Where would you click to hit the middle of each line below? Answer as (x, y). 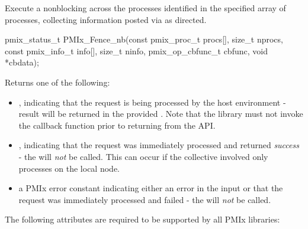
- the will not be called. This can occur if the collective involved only (143, 156)
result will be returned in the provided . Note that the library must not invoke (161, 114)
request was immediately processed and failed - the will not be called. (145, 199)
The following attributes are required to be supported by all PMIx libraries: (142, 219)
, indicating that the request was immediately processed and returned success (159, 145)
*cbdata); (22, 62)
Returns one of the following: (57, 82)
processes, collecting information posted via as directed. (106, 19)
